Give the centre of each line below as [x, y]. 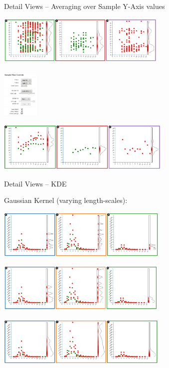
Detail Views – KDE [35, 183]
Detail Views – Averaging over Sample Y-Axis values [84, 6]
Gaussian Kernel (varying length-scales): [66, 200]
